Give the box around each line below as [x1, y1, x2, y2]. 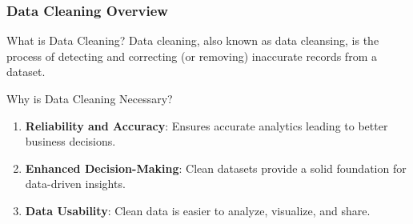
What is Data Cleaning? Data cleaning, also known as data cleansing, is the [6, 32, 379, 49]
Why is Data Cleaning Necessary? [6, 90, 173, 106]
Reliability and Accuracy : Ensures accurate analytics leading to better [25, 117, 388, 134]
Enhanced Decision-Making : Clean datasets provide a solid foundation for [25, 159, 407, 176]
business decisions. [25, 133, 116, 150]
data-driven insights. [25, 175, 126, 192]
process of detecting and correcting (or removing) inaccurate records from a [6, 47, 377, 64]
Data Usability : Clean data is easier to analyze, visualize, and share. [25, 202, 371, 218]
